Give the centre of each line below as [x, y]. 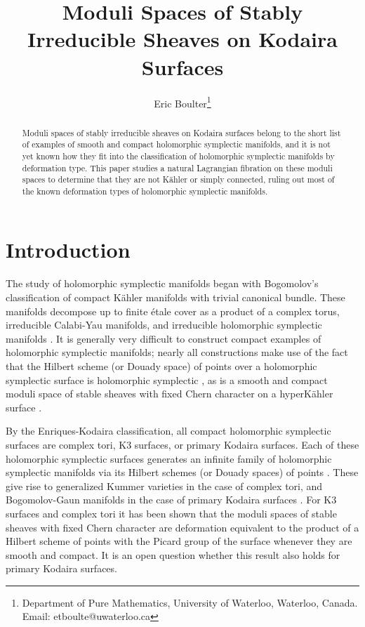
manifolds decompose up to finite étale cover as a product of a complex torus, [173, 311]
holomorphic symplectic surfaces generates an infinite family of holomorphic [169, 458]
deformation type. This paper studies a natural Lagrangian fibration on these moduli [177, 167]
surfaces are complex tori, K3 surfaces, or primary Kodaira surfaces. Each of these [182, 444]
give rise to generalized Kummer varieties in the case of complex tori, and [164, 486]
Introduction [68, 250]
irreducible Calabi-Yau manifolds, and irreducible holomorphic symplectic [164, 325]
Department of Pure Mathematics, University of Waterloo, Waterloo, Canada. [190, 602]
